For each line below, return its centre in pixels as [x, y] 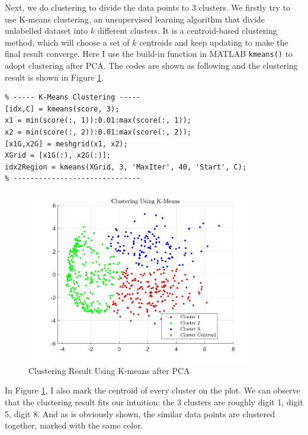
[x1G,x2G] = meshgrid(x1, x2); [66, 144]
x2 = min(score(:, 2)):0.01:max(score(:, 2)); [98, 132]
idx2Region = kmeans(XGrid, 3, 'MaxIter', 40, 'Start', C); [126, 167]
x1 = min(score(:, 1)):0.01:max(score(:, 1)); [98, 121]
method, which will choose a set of [67, 42]
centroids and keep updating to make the [214, 42]
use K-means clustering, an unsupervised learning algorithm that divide [135, 19]
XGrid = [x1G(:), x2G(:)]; [58, 156]
